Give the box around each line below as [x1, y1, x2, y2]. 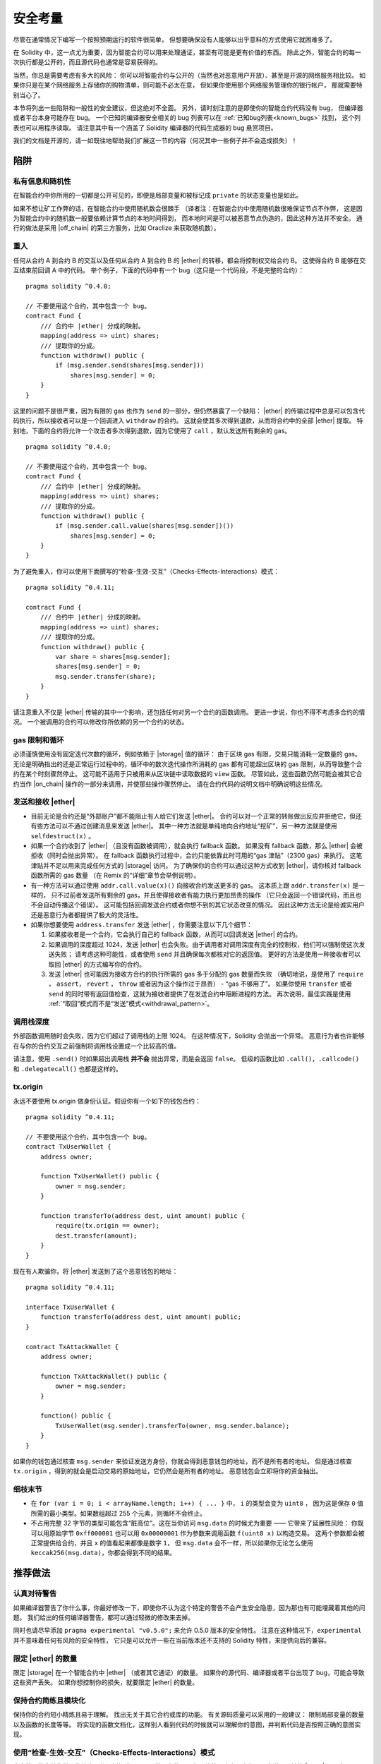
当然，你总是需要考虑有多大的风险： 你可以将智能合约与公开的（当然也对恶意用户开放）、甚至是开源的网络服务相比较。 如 [13, 71, 366, 79]
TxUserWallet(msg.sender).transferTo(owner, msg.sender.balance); [55, 1422, 290, 1430]
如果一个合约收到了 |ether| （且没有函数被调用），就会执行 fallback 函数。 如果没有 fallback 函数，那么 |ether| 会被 [30, 841, 363, 850]
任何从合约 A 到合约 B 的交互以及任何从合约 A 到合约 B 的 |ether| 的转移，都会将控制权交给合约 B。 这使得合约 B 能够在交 [13, 256, 366, 265]
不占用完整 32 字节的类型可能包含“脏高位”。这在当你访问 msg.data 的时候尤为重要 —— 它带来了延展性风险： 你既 [30, 1519, 364, 1528]
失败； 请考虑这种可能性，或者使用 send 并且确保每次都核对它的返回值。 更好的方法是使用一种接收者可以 [54, 950, 361, 959]
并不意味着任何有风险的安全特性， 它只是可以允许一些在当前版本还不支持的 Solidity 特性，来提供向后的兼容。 [13, 1636, 331, 1644]
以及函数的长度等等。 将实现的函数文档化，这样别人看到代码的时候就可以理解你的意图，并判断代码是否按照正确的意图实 [13, 1720, 361, 1729]
